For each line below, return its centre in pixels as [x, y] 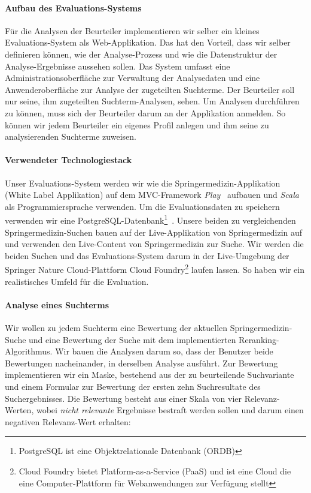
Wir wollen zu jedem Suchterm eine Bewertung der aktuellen [116, 327]
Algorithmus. [29, 351]
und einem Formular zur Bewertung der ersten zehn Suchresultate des [133, 386]
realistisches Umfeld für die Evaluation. [77, 281]
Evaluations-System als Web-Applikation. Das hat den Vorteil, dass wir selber [148, 42]
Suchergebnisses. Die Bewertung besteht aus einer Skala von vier [124, 398]
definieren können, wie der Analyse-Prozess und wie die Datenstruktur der [141, 54]
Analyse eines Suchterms [57, 304]
